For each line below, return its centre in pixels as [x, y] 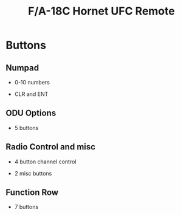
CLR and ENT [31, 94]
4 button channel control [45, 162]
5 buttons [26, 128]
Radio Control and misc [50, 147]
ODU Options [31, 113]
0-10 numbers [32, 82]
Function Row [32, 193]
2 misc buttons [33, 173]
